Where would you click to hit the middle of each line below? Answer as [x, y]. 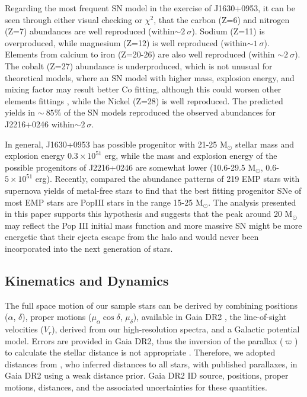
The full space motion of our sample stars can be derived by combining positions [151, 305]
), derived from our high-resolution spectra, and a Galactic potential [176, 329]
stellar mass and [264, 144]
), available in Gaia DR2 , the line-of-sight [210, 317]
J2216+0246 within [40, 124]
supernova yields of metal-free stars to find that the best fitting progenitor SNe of [153, 190]
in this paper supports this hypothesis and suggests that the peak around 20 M [149, 214]
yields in [20, 112]
